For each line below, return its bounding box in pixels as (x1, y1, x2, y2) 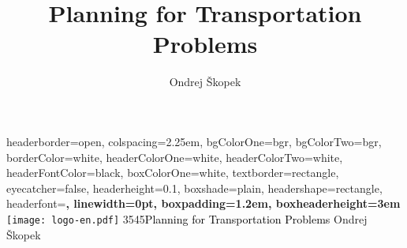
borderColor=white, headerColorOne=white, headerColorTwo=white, (6, 148, 343, 165)
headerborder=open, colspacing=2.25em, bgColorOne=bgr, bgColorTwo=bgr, (6, 133, 382, 149)
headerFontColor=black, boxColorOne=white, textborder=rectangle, (6, 164, 339, 181)
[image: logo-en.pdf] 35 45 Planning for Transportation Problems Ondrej (6, 210, 368, 227)
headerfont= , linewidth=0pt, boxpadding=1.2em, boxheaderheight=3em (6, 195, 401, 212)
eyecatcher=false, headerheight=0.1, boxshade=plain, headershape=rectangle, (6, 179, 383, 196)
